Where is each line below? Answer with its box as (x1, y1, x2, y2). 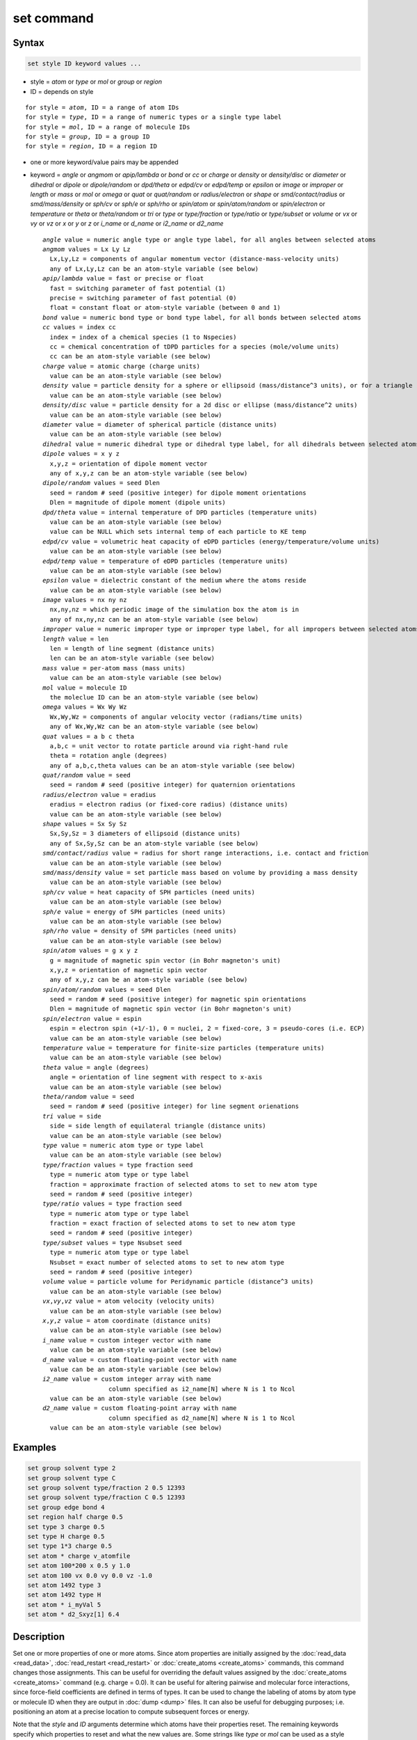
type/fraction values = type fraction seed (42, 1161, 193, 1169)
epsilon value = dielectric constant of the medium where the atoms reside (42, 576, 306, 585)
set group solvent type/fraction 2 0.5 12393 (27, 1484, 186, 1492)
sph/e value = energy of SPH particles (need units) (42, 908, 226, 915)
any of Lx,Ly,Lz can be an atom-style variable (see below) (49, 264, 259, 273)
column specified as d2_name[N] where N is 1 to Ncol (108, 1414, 295, 1422)
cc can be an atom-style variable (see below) (49, 352, 211, 361)
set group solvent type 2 (27, 1464, 116, 1472)
